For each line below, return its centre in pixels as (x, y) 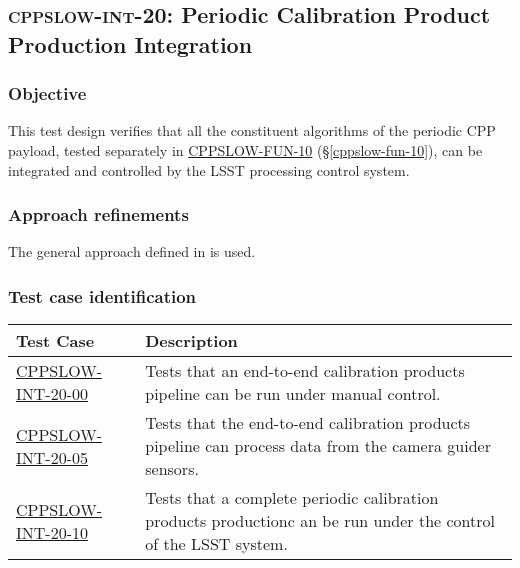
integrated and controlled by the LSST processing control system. (209, 169)
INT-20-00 (52, 394)
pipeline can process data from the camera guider (318, 446)
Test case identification (102, 295)
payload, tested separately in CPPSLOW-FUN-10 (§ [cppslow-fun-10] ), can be (245, 149)
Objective (47, 93)
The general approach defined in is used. (132, 251)
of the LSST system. (216, 544)
